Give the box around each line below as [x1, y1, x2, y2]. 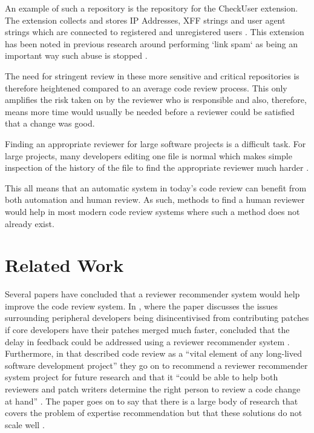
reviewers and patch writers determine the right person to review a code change [5, 382, 301, 395]
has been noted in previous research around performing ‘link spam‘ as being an [5, 37, 298, 50]
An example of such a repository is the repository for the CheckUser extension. [5, 2, 298, 14]
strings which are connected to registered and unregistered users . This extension [5, 25, 304, 38]
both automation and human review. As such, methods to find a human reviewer [5, 193, 305, 206]
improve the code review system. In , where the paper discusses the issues [5, 299, 278, 312]
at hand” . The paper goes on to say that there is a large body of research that [5, 394, 298, 407]
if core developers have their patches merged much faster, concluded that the [5, 323, 290, 335]
